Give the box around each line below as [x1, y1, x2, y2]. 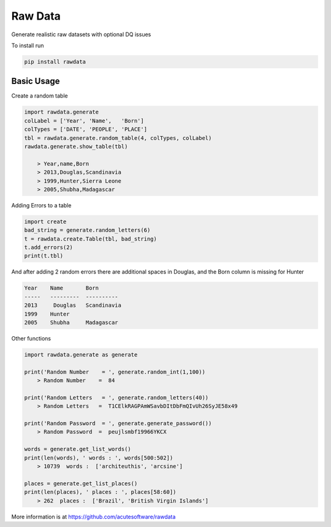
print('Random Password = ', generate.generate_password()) [24, 420, 212, 427]
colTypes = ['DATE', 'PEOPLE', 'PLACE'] [24, 126, 147, 133]
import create [24, 218, 67, 225]
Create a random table [11, 92, 68, 99]
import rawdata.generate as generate [24, 351, 138, 358]
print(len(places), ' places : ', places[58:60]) [24, 488, 177, 496]
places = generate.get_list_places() [24, 480, 138, 487]
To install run [11, 42, 44, 49]
